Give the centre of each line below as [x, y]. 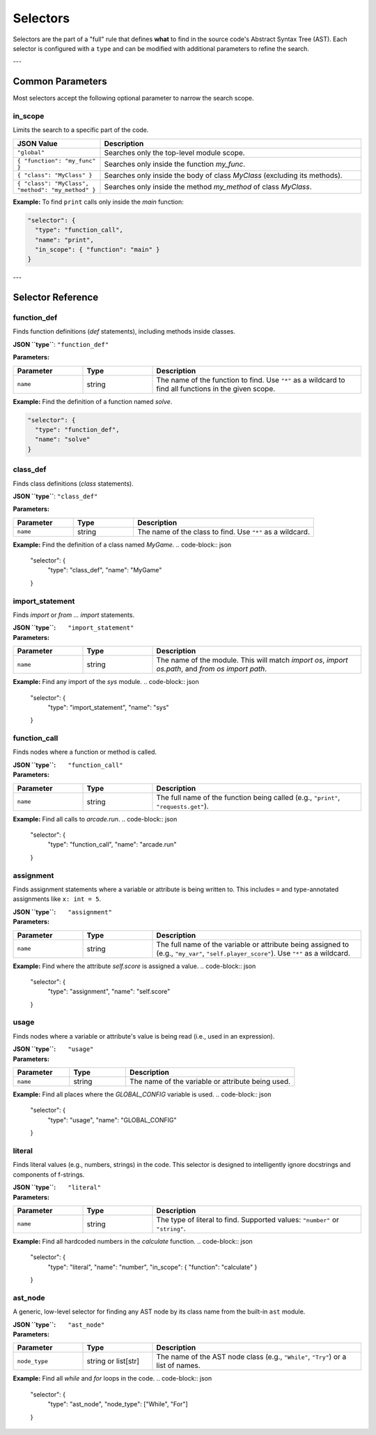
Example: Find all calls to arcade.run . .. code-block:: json [95, 819]
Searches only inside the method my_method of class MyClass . [208, 186]
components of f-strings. [49, 1174]
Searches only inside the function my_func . [175, 164]
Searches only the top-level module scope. [174, 152]
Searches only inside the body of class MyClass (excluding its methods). [223, 175]
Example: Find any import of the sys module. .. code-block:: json [106, 682]
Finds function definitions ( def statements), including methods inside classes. [124, 332]
